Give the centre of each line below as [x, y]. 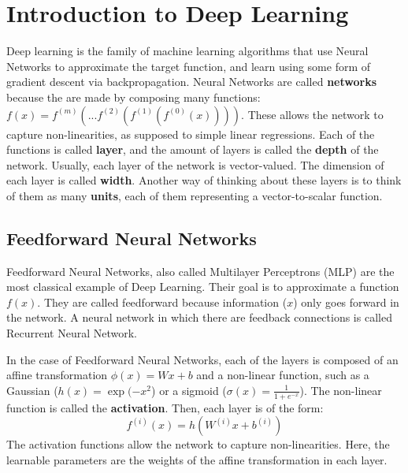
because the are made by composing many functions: [134, 97]
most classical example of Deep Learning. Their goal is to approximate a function [203, 287]
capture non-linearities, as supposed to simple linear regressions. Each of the [191, 134]
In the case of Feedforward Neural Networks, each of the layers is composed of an [202, 359]
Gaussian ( [32, 390]
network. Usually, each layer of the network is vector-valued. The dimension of [195, 164]
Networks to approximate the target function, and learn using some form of [189, 66]
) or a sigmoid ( [189, 390]
